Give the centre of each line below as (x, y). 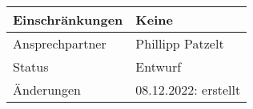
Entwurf (159, 66)
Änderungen (47, 90)
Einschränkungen (68, 19)
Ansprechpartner (60, 43)
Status (31, 66)
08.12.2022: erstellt (188, 90)
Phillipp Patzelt (180, 43)
